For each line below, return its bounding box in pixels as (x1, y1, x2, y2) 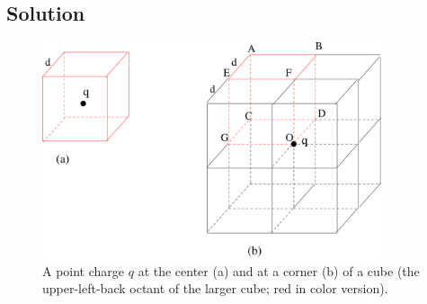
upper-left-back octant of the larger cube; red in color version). (42, 279, 388, 298)
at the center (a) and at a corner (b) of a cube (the (138, 261, 420, 280)
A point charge (42, 261, 125, 280)
